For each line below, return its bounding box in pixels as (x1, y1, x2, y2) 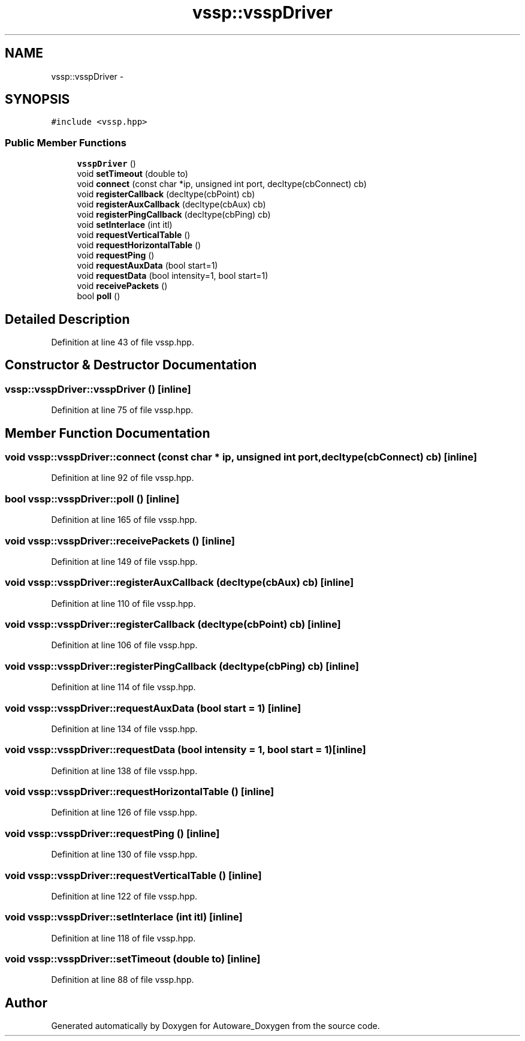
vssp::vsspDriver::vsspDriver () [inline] (5, 383, 191, 395)
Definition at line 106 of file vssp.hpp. (51, 640, 198, 651)
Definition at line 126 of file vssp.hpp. (51, 807, 198, 818)
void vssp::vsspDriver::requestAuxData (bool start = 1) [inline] (5, 702, 301, 714)
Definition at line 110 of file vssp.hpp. (51, 598, 196, 609)
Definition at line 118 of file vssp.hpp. (51, 932, 196, 943)
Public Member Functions (5, 136, 126, 149)
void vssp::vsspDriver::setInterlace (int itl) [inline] (5, 911, 243, 923)
